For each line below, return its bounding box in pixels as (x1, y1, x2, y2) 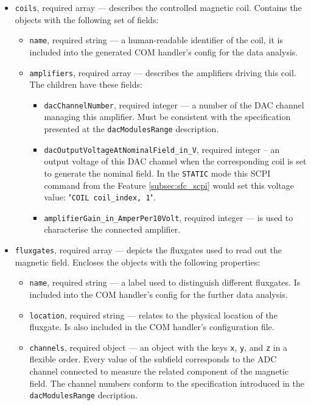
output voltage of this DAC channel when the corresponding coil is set (44, 155, 307, 167)
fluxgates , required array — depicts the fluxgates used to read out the (15, 244, 282, 256)
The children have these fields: (29, 78, 142, 91)
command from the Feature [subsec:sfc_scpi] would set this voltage (44, 178, 294, 191)
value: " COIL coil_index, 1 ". (44, 191, 156, 203)
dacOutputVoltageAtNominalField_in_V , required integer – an (44, 143, 280, 155)
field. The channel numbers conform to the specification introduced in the (29, 376, 304, 389)
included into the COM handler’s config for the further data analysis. (29, 287, 288, 300)
